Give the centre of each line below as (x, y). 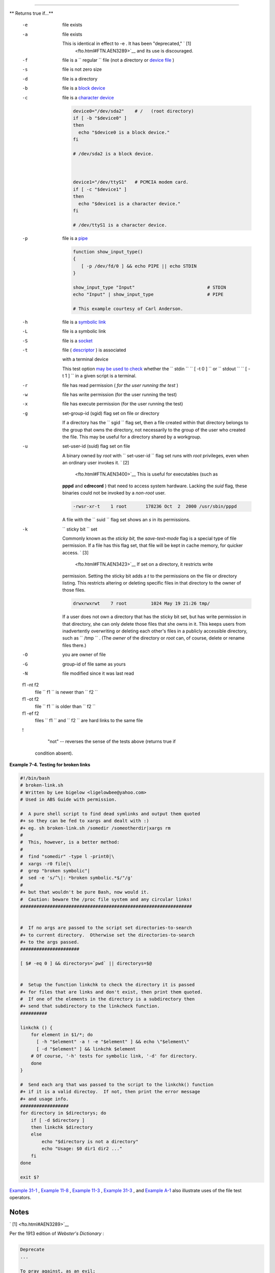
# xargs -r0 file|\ (46, 864)
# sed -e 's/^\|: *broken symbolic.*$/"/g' (77, 878)
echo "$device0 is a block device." (124, 132)
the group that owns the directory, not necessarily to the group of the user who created (154, 430)
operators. (20, 1198)
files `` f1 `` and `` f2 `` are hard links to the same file (89, 721)
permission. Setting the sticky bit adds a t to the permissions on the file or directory (150, 576)
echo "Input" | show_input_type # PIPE (148, 295)
